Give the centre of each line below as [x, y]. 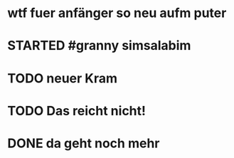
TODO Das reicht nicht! [77, 111]
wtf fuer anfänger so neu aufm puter [117, 13]
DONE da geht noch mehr [84, 143]
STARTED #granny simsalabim [99, 46]
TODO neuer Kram [63, 78]
